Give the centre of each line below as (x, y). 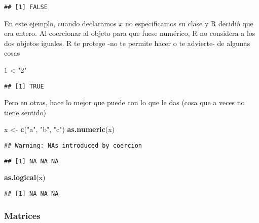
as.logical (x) (25, 177)
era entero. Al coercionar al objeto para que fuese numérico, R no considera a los (130, 33)
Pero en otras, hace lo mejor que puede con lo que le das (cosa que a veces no (124, 102)
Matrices (22, 215)
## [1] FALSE (26, 7)
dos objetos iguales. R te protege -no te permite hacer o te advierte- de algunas (127, 43)
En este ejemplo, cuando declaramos (60, 23)
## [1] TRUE (24, 86)
